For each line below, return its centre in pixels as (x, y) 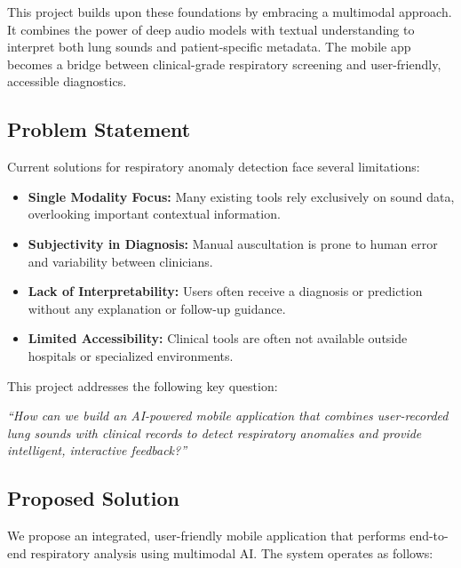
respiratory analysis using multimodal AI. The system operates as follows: (232, 552)
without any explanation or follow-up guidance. (157, 308)
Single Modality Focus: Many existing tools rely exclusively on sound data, (241, 196)
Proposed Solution (93, 498)
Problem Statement (99, 129)
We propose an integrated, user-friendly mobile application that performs (207, 536)
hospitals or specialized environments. (131, 355)
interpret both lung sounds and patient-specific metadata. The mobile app (209, 47)
